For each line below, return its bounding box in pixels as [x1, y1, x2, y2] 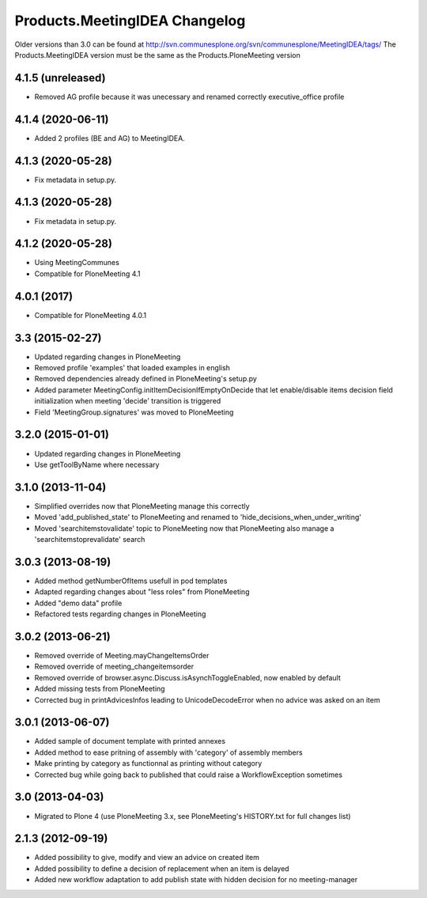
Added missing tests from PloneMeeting [34, 684, 165, 694]
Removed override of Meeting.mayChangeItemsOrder [34, 650, 210, 660]
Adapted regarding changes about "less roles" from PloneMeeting [34, 587, 250, 597]
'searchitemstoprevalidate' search [34, 535, 145, 544]
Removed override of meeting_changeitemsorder [34, 661, 195, 672]
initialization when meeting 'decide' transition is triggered [34, 396, 221, 406]
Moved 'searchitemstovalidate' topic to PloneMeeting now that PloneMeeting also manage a [34, 523, 334, 533]
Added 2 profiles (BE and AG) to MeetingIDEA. [34, 133, 185, 142]
